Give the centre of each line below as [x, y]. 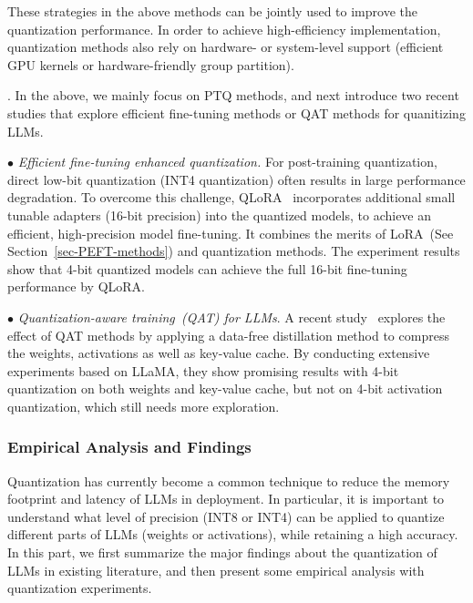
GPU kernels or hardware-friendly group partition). [151, 64]
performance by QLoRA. [76, 286]
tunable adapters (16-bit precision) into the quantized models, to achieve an [220, 215]
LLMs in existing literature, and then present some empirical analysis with [216, 570]
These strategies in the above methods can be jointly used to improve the [212, 11]
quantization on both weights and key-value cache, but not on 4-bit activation [225, 388]
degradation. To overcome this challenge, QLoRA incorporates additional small [231, 197]
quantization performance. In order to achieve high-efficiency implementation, [224, 29]
